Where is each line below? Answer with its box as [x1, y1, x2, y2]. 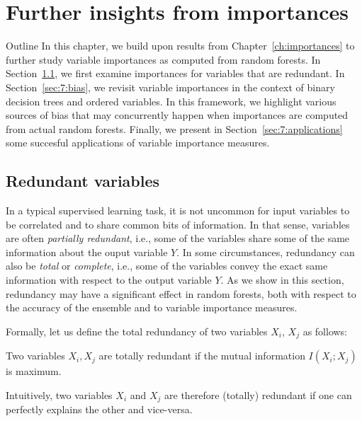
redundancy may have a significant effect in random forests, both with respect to [6, 286, 356, 301]
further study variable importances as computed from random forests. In [6, 52, 321, 67]
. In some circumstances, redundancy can [176, 244, 355, 259]
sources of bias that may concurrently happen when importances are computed [6, 108, 349, 122]
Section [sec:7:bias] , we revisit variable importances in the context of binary [6, 79, 335, 94]
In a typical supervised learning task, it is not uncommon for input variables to [6, 203, 350, 218]
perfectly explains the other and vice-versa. [6, 402, 193, 417]
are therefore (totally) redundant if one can [164, 387, 352, 402]
